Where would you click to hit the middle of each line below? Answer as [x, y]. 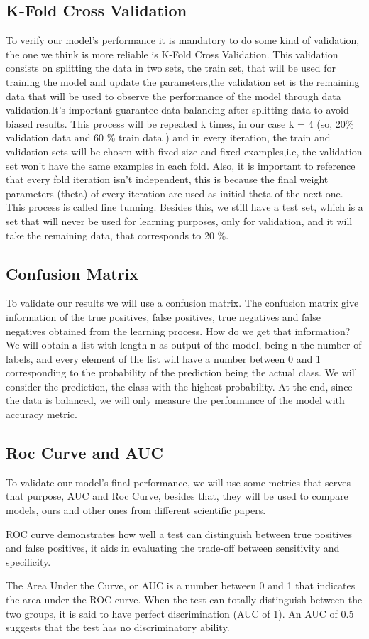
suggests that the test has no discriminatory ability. [118, 627]
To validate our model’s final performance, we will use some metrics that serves [178, 482]
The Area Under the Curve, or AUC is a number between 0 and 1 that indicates [181, 585]
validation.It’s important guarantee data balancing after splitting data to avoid [177, 110]
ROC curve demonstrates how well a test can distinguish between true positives [179, 534]
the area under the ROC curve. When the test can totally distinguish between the [184, 600]
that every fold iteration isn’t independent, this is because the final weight [167, 179]
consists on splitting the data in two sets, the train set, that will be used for [171, 68]
